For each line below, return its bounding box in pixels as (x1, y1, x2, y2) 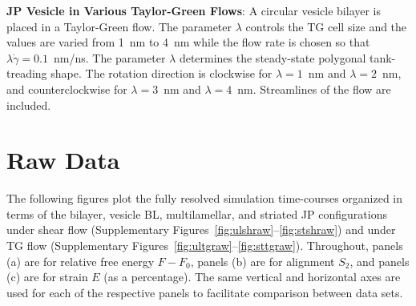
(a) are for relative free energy (6, 252, 155, 269)
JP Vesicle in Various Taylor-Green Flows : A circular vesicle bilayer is (6, 2, 382, 18)
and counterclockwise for (6, 80, 127, 97)
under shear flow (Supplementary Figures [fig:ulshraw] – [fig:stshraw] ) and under (6, 221, 396, 238)
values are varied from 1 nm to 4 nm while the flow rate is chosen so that (6, 34, 370, 50)
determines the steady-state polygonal (179, 49, 366, 66)
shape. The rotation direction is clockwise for (50, 65, 273, 82)
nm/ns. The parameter (53, 49, 166, 66)
